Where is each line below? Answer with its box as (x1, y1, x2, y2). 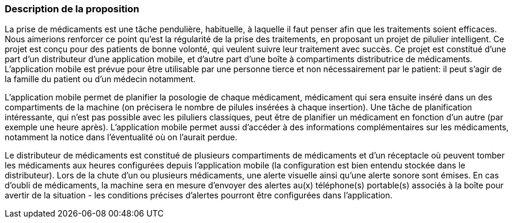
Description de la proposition (5, 3, 140, 15)
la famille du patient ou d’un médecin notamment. (5, 74, 196, 85)
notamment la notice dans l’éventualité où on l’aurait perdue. (5, 132, 238, 143)
